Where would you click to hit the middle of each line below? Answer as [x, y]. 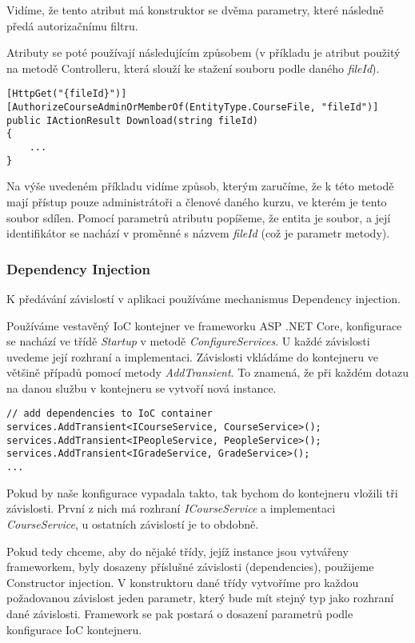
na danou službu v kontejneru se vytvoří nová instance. [142, 387]
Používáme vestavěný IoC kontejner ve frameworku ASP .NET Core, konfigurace [204, 325]
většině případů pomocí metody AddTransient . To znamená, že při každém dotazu [208, 372]
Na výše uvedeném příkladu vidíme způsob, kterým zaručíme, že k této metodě [200, 186]
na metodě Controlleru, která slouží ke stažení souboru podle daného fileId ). [193, 68]
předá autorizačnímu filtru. [72, 25]
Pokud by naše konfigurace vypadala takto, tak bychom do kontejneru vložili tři [202, 492]
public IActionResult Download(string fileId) [132, 120]
